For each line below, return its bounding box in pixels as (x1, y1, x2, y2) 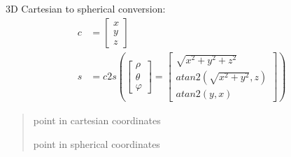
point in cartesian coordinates (33, 113, 161, 128)
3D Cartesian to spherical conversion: (6, 1, 166, 15)
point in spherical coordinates (33, 136, 160, 151)
